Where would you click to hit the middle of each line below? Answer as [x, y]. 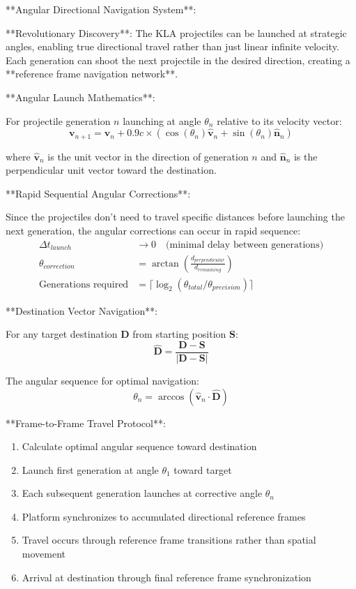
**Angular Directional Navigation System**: [101, 9]
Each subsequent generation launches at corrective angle [142, 493]
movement [44, 554]
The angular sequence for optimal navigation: [102, 380]
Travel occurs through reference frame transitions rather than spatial [169, 540]
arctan [165, 263]
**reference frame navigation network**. [92, 74]
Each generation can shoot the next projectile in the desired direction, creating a [178, 60]
